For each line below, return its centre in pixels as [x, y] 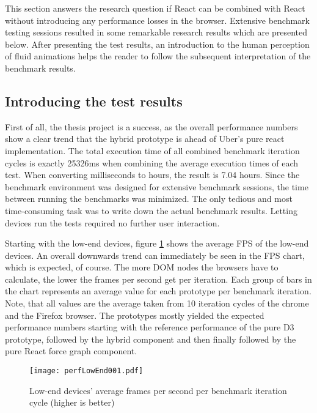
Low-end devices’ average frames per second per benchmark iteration [158, 390]
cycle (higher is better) [72, 402]
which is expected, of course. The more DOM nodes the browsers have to [142, 267]
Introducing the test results [94, 101]
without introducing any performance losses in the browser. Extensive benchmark [157, 20]
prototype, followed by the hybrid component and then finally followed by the [151, 339]
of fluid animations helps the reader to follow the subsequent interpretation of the [158, 56]
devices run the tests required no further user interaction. [112, 222]
